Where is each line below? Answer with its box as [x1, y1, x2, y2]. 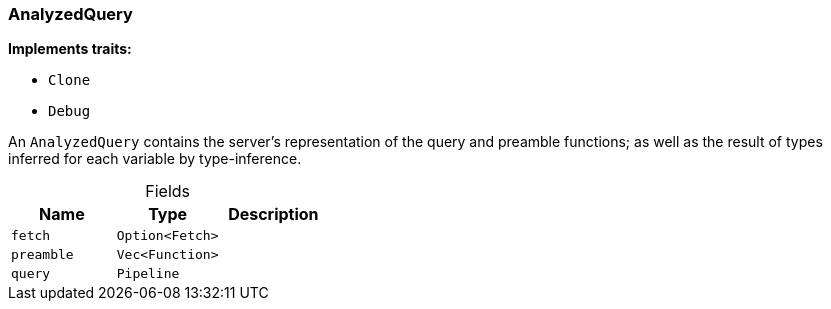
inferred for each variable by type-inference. [8, 150, 302, 168]
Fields [145, 181, 190, 202]
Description [228, 204, 319, 225]
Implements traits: [8, 40, 132, 58]
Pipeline [116, 266, 180, 282]
